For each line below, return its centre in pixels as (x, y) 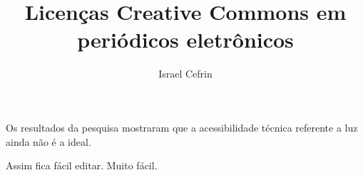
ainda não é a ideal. (48, 141)
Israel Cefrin (185, 74)
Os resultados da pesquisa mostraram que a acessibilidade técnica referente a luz (182, 127)
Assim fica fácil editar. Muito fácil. (82, 165)
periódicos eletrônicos (185, 39)
